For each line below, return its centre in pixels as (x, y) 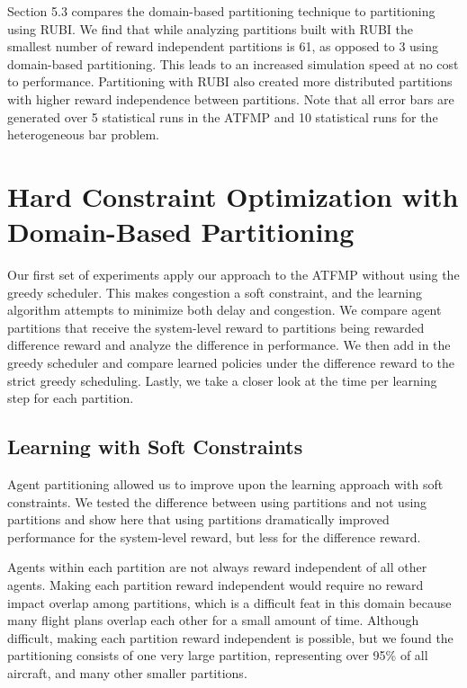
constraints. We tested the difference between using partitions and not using (217, 501)
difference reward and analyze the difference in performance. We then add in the (229, 345)
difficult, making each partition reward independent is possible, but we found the (230, 637)
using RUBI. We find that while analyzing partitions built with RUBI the (210, 28)
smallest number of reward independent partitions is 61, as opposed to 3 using (223, 46)
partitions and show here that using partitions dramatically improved (198, 519)
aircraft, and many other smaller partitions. (127, 672)
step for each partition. (71, 398)
